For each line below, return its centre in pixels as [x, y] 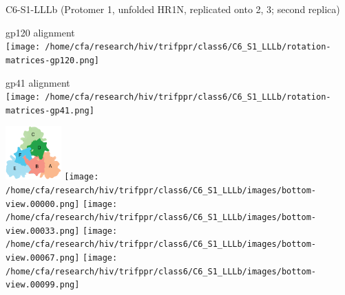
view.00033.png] [43, 231]
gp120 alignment [40, 32]
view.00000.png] [43, 204]
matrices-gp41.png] [50, 110]
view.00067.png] [43, 258]
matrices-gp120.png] [53, 60]
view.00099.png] [43, 285]
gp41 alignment [38, 82]
